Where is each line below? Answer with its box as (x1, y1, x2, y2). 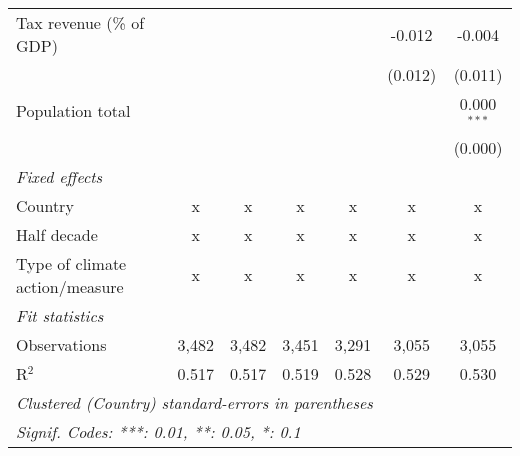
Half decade (16, 222, 98, 246)
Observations (16, 332, 107, 356)
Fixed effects (16, 164, 103, 188)
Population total (16, 99, 131, 123)
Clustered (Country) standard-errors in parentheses (16, 390, 373, 414)
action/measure (16, 274, 124, 298)
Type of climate (16, 251, 127, 275)
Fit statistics (16, 303, 104, 327)
